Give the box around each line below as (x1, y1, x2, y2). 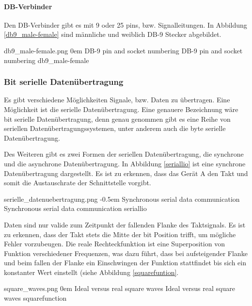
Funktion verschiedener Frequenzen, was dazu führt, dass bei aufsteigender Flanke (4, 248, 248, 258)
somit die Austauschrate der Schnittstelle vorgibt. (4, 177, 151, 188)
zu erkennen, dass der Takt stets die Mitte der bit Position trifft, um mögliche (4, 229, 236, 239)
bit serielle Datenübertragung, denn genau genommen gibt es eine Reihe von (4, 113, 231, 124)
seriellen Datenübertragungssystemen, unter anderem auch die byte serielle (4, 123, 226, 133)
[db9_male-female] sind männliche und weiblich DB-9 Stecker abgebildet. (4, 29, 221, 39)
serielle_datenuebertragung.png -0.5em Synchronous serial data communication (4, 193, 240, 204)
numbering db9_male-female (4, 55, 89, 65)
